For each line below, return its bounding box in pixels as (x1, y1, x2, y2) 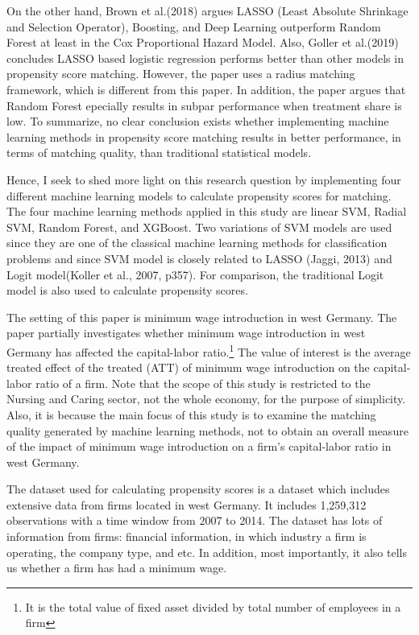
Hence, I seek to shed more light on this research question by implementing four (6, 171, 401, 188)
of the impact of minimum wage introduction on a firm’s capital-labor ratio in (6, 438, 392, 455)
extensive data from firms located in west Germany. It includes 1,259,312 (6, 496, 367, 513)
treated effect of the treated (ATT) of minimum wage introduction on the (6, 359, 370, 376)
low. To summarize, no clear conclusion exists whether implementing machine (6, 113, 389, 130)
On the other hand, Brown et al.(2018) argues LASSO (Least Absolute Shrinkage (6, 2, 409, 19)
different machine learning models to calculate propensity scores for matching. (6, 187, 392, 204)
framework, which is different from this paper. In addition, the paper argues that (6, 80, 406, 97)
